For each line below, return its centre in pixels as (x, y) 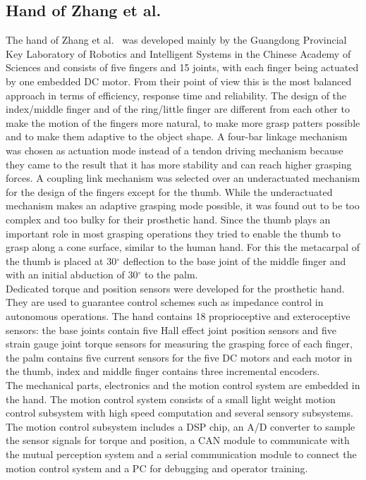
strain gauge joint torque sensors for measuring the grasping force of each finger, (179, 344)
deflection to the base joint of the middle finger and (234, 260)
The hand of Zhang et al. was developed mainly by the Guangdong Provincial (176, 40)
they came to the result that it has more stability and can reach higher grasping (179, 164)
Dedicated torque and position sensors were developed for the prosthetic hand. (175, 288)
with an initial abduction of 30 (72, 275)
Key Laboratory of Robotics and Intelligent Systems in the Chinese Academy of (178, 53)
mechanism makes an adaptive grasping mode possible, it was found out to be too (183, 205)
